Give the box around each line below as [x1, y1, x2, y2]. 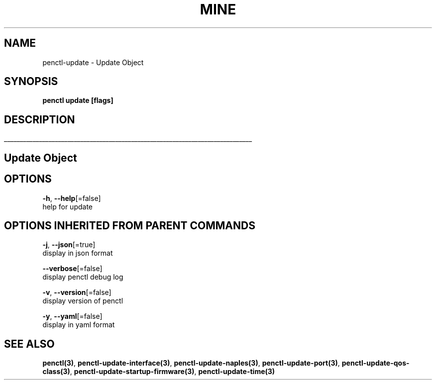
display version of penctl [42, 296, 123, 305]
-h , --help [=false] [42, 193, 101, 202]
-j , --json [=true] [42, 240, 96, 249]
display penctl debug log [42, 273, 123, 282]
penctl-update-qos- [341, 359, 410, 368]
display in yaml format [42, 320, 115, 329]
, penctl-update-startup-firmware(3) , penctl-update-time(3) [70, 367, 275, 376]
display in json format [42, 249, 113, 258]
